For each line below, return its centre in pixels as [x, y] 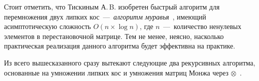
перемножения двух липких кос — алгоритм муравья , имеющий [105, 16]
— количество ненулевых [202, 26]
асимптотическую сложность [48, 26]
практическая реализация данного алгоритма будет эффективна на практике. [120, 46]
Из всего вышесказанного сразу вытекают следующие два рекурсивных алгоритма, [130, 62]
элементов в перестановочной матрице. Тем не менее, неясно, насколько [114, 36]
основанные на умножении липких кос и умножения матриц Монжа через [116, 72]
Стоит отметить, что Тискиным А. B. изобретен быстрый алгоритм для [112, 6]
